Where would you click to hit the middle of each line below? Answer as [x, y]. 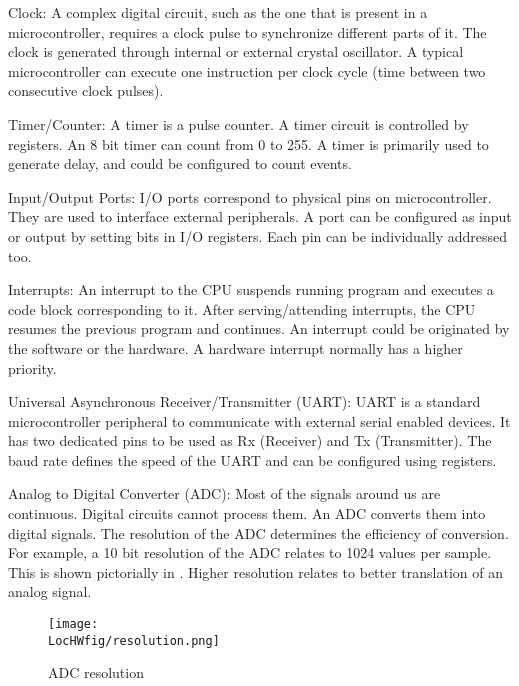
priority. [32, 367]
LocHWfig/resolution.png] [134, 640]
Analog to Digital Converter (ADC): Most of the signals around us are [224, 493]
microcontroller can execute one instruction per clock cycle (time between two [247, 70]
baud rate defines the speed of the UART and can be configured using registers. [252, 459]
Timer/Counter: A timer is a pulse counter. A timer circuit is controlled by [238, 123]
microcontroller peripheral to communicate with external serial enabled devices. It [259, 420]
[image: [73, 624]
